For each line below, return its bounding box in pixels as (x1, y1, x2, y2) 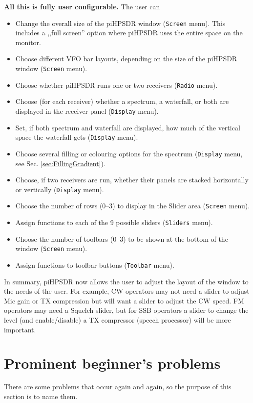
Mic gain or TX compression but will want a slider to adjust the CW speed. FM (4, 295, 244, 305)
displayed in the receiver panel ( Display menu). (15, 105, 159, 116)
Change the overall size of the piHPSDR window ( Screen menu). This (15, 18, 226, 28)
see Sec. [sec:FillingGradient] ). (15, 158, 105, 168)
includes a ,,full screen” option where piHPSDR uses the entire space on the (15, 27, 243, 38)
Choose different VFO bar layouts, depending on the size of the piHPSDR (15, 53, 237, 64)
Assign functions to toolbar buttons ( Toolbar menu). (15, 259, 174, 270)
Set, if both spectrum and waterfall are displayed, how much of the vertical (15, 122, 240, 132)
